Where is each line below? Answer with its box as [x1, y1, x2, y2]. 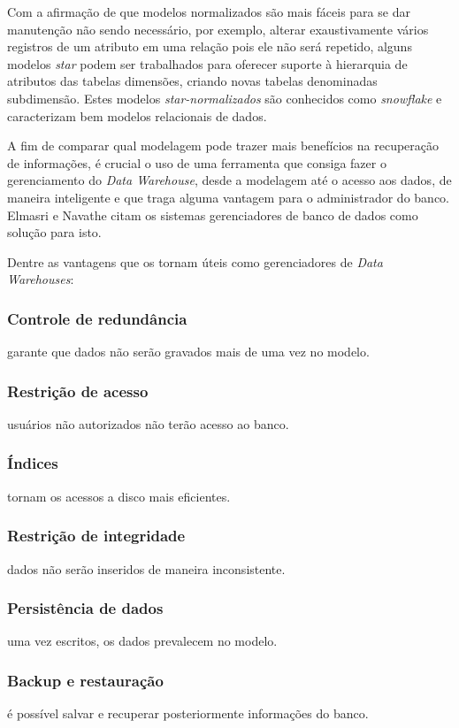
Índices [7, 452, 58, 474]
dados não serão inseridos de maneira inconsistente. [7, 559, 286, 578]
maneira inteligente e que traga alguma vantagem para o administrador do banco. [7, 188, 449, 206]
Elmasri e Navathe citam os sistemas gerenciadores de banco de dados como [7, 205, 418, 224]
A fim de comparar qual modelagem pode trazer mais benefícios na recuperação [7, 136, 440, 155]
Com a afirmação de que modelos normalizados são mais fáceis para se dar [7, 3, 410, 20]
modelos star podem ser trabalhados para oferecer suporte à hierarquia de [7, 54, 408, 73]
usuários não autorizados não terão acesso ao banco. [7, 414, 289, 433]
